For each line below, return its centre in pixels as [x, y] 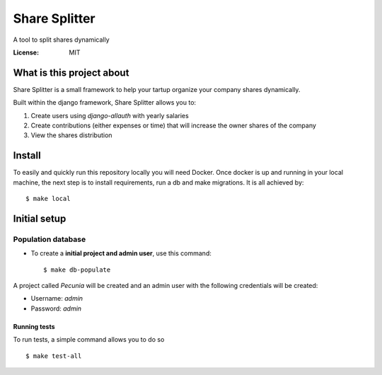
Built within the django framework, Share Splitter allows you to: [105, 103]
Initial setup [40, 218]
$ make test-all [54, 356]
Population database [50, 239]
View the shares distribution [71, 135]
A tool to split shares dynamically [61, 40]
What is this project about [71, 73]
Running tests [34, 326]
